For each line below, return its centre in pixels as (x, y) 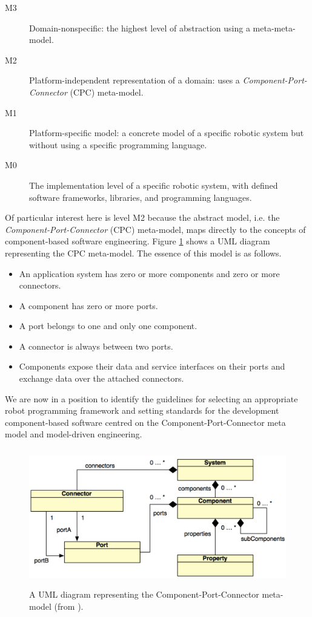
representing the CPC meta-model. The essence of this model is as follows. (143, 253)
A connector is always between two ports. (96, 346)
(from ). (69, 606)
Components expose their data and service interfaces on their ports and (152, 366)
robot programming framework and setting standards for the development (142, 410)
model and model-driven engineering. (74, 434)
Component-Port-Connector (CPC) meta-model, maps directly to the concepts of (155, 229)
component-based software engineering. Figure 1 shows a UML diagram (138, 241)
